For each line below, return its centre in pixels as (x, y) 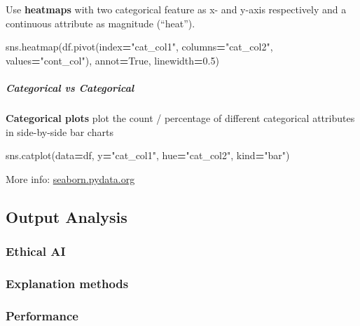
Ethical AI (36, 251)
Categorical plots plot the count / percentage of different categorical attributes (180, 117)
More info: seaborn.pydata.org (70, 178)
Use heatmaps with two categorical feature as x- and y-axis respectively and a (176, 9)
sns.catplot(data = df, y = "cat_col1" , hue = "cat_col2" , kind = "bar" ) (148, 155)
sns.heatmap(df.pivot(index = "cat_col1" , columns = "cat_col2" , (139, 47)
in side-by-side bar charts (60, 131)
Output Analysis (67, 216)
